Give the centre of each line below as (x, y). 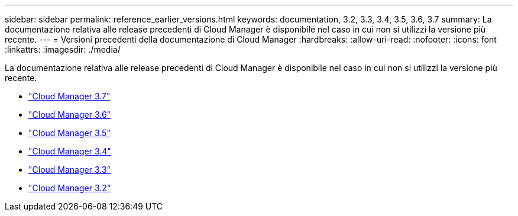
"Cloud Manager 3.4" (70, 151)
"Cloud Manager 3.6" (70, 115)
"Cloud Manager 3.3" (70, 170)
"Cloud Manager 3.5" (69, 133)
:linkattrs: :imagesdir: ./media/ (63, 49)
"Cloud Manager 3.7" (69, 96)
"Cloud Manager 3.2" (70, 188)
